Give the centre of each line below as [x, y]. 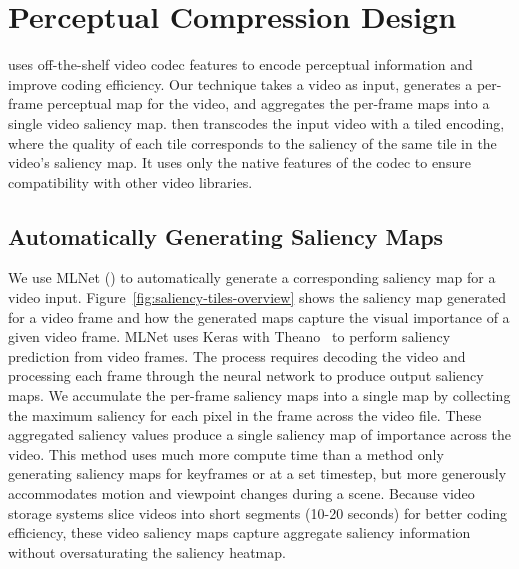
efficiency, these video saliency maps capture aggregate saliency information [239, 532]
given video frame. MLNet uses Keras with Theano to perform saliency [229, 336]
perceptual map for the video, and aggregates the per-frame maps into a [268, 103]
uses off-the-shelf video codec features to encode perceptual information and [240, 64]
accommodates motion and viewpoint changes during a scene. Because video [241, 493]
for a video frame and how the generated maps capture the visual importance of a [259, 316]
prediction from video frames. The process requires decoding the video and [237, 355]
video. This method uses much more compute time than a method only [226, 453]
